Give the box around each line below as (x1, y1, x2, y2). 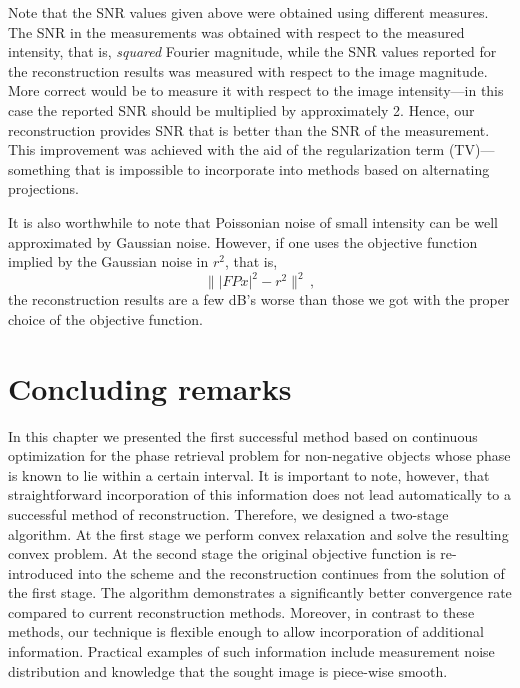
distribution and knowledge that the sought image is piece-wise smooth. (8, 660, 448, 681)
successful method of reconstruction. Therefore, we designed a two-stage (8, 503, 449, 524)
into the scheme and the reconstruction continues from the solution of (78, 562, 505, 583)
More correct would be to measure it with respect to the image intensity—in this (8, 80, 504, 101)
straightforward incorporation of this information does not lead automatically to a (8, 484, 511, 505)
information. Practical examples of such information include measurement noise (8, 641, 495, 662)
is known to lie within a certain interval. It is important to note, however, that (8, 464, 490, 485)
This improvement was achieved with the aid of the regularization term (8, 139, 445, 160)
